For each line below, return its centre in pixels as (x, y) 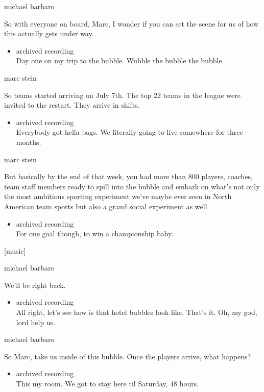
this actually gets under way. (49, 33)
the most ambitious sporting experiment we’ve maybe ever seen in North (118, 196)
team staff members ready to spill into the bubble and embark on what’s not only (132, 186)
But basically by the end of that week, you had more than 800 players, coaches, (128, 176)
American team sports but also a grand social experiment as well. (107, 206)
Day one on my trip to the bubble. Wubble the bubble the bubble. (120, 60)
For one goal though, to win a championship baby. (95, 234)
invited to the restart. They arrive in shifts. (72, 105)
